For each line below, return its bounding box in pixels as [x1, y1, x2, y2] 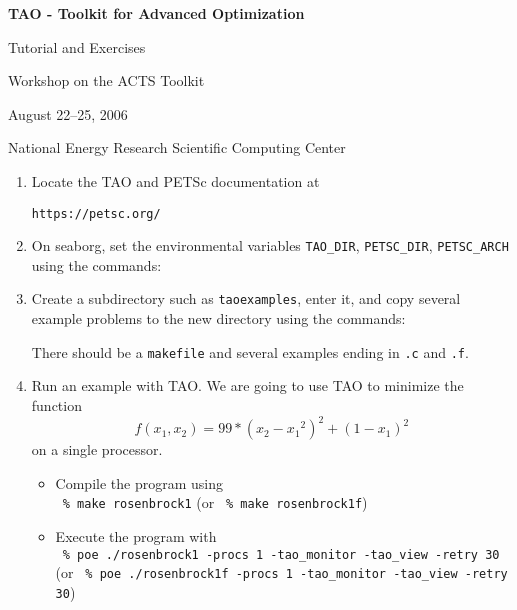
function [31, 394, 82, 415]
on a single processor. [31, 439, 163, 460]
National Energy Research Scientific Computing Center [8, 137, 346, 158]
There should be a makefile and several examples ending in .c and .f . [31, 341, 469, 362]
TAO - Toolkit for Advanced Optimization [8, 3, 305, 23]
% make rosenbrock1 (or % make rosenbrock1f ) [62, 492, 368, 513]
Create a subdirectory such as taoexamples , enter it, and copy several [31, 288, 461, 309]
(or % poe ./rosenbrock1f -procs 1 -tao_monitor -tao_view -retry [55, 562, 508, 583]
